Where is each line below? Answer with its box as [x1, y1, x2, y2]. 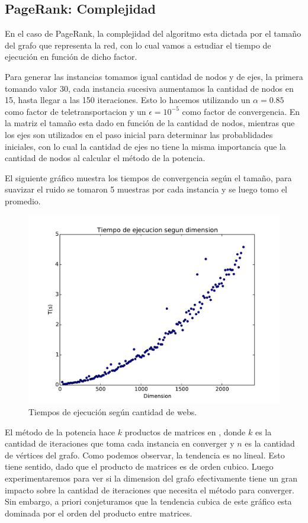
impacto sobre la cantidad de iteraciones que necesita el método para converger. [5, 483, 294, 496]
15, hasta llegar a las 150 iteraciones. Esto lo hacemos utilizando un [5, 94, 251, 106]
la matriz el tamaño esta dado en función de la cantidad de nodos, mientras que [5, 117, 295, 129]
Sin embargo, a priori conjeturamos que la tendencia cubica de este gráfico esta [5, 495, 292, 508]
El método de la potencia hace [5, 425, 115, 438]
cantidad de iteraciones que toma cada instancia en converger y [5, 437, 235, 450]
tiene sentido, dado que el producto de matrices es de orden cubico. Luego [5, 460, 274, 473]
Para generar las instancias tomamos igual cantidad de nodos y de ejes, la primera [5, 70, 303, 82]
